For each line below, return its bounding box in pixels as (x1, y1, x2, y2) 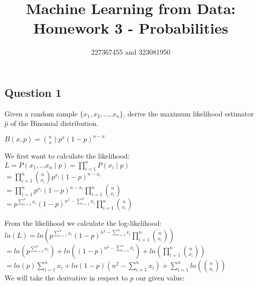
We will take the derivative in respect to (5, 272, 128, 282)
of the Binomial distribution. (10, 118, 99, 128)
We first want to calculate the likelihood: (5, 151, 130, 161)
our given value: (136, 272, 185, 282)
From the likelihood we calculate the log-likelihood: (5, 218, 162, 228)
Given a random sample (5, 108, 78, 118)
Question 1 (5, 84, 62, 100)
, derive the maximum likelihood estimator (123, 108, 254, 118)
